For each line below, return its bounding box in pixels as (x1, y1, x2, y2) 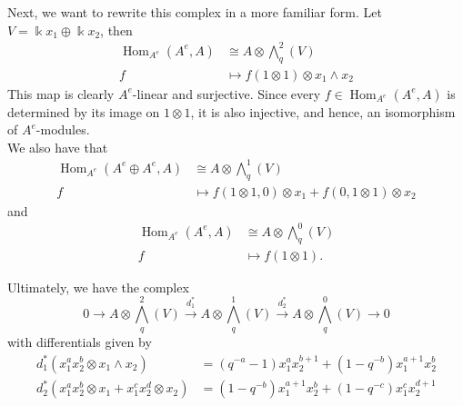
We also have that (7, 137, 108, 156)
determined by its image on (7, 102, 160, 121)
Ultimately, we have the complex (7, 277, 189, 296)
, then (100, 20, 133, 39)
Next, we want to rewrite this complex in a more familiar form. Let (7, 3, 382, 21)
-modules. (35, 120, 90, 139)
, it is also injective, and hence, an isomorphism (190, 102, 456, 121)
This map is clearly (7, 84, 115, 103)
